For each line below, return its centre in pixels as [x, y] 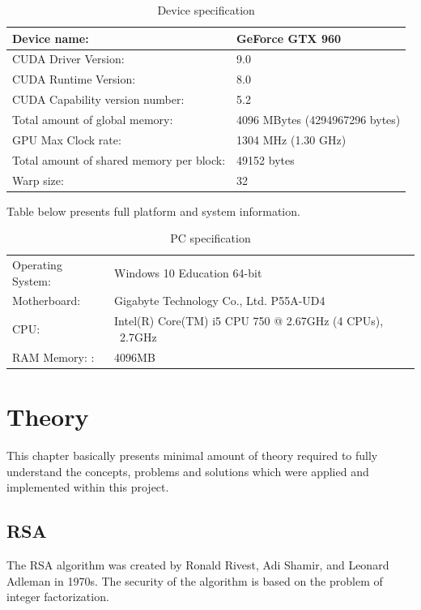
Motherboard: [47, 301]
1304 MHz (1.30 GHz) [291, 139]
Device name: [51, 38]
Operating [37, 265]
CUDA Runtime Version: [74, 79]
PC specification [210, 238]
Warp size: [38, 180]
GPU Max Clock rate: [67, 139]
